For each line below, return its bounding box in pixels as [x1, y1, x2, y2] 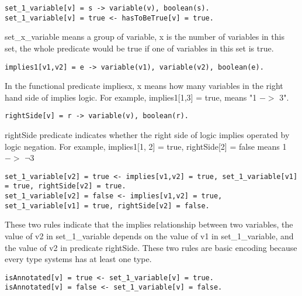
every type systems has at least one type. [5, 253, 152, 265]
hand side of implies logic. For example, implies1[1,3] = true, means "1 [5, 91, 257, 103]
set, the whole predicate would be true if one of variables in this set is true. [5, 42, 274, 54]
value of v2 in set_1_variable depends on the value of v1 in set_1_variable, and [5, 230, 294, 242]
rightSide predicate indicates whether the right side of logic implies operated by [5, 129, 290, 140]
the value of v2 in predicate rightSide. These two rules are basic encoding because [5, 241, 297, 253]
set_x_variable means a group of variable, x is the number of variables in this [5, 30, 284, 43]
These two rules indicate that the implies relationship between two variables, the [5, 218, 293, 230]
